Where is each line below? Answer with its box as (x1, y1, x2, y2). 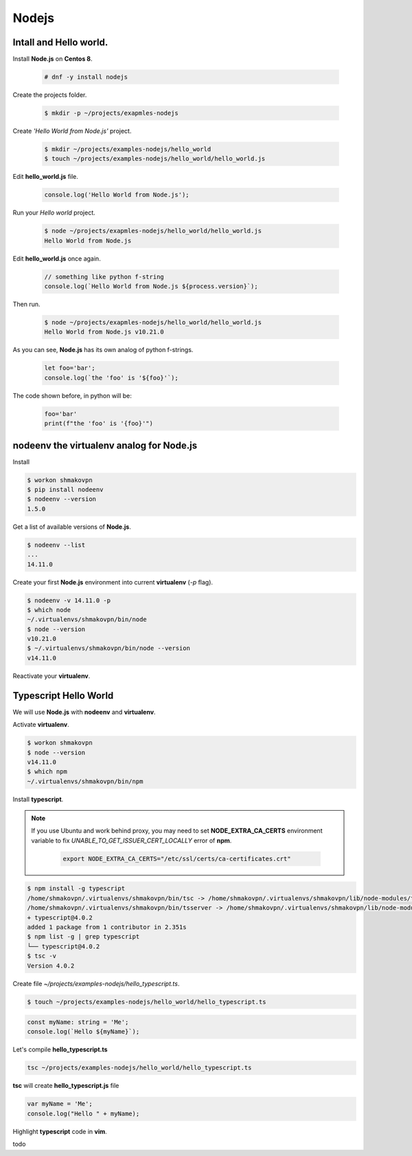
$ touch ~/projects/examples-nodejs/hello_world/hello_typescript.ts (27, 998, 266, 1005)
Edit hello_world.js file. (12, 173, 79, 181)
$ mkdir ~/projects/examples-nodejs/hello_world (44, 145, 211, 153)
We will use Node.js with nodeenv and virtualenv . (12, 708, 156, 716)
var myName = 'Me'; (27, 1100, 93, 1108)
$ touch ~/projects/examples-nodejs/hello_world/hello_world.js (44, 155, 266, 163)
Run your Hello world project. (12, 208, 95, 217)
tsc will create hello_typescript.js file (12, 1082, 119, 1090)
